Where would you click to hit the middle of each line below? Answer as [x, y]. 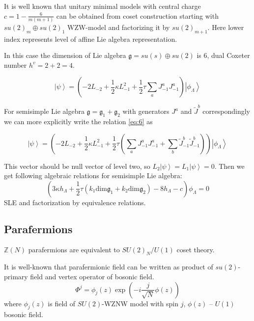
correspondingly [226, 111]
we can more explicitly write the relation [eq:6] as [78, 121]
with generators [146, 111]
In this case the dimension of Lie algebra [65, 55]
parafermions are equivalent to [74, 249]
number [15, 65]
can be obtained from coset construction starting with [137, 15]
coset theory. [196, 249]
